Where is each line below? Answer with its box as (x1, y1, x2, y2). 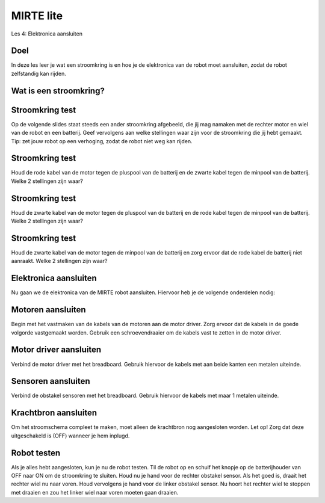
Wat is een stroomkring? (11, 85, 105, 96)
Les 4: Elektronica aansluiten (11, 30, 82, 37)
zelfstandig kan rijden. (11, 70, 66, 77)
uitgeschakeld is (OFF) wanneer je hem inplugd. (11, 432, 130, 439)
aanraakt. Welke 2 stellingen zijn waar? (11, 258, 108, 265)
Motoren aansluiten (11, 304, 87, 315)
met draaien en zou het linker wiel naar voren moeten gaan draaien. (11, 489, 179, 496)
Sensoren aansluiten (11, 376, 90, 386)
